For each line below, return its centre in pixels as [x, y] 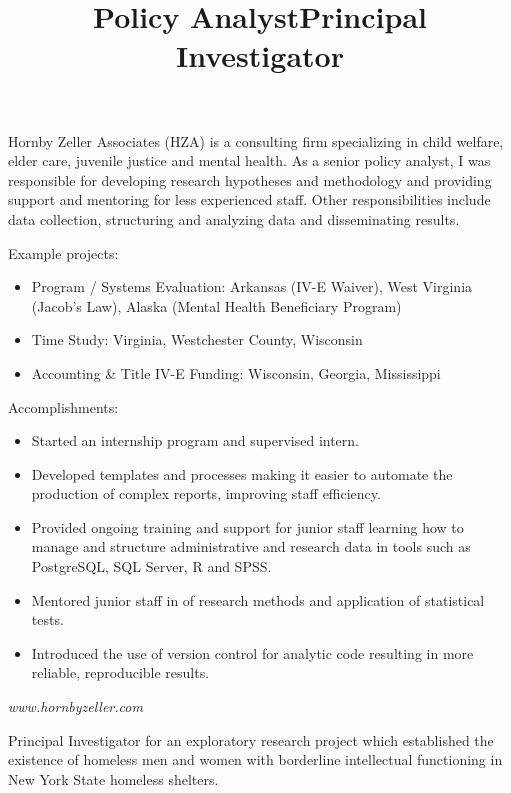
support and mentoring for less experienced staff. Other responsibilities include [249, 199]
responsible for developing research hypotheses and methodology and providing [250, 179]
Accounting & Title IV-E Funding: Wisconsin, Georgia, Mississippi [236, 372]
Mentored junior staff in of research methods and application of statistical [258, 599]
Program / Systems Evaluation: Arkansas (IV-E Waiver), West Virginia [252, 286]
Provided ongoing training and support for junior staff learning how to [247, 526]
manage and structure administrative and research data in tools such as [251, 546]
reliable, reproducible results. [120, 672]
